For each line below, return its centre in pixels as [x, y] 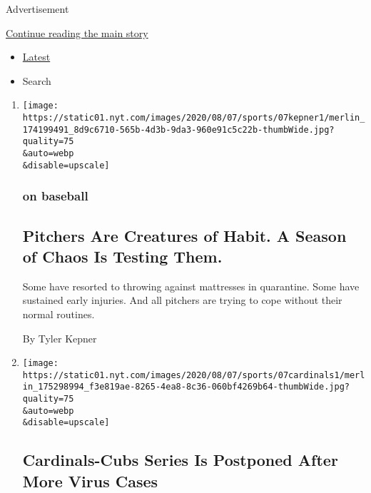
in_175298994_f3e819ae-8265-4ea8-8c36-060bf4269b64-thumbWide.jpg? [186, 387]
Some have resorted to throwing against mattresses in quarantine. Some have [191, 286]
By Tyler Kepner [60, 338]
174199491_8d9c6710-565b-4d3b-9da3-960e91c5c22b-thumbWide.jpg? [178, 129]
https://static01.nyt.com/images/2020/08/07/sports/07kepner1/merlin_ [194, 118]
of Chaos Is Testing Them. [122, 256]
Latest [36, 57]
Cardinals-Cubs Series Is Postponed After [180, 460]
